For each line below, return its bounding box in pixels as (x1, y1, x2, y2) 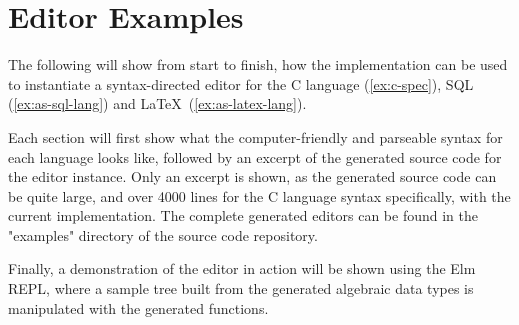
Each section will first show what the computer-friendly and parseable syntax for (8, 126, 503, 147)
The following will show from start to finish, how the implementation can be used (8, 54, 508, 75)
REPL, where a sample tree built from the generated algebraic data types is (8, 278, 474, 299)
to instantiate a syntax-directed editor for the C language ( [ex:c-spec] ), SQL (8, 73, 474, 94)
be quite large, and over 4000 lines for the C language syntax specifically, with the (8, 185, 511, 206)
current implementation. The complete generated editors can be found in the (8, 205, 479, 226)
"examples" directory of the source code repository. (8, 224, 318, 245)
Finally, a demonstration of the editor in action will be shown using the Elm (8, 258, 476, 279)
